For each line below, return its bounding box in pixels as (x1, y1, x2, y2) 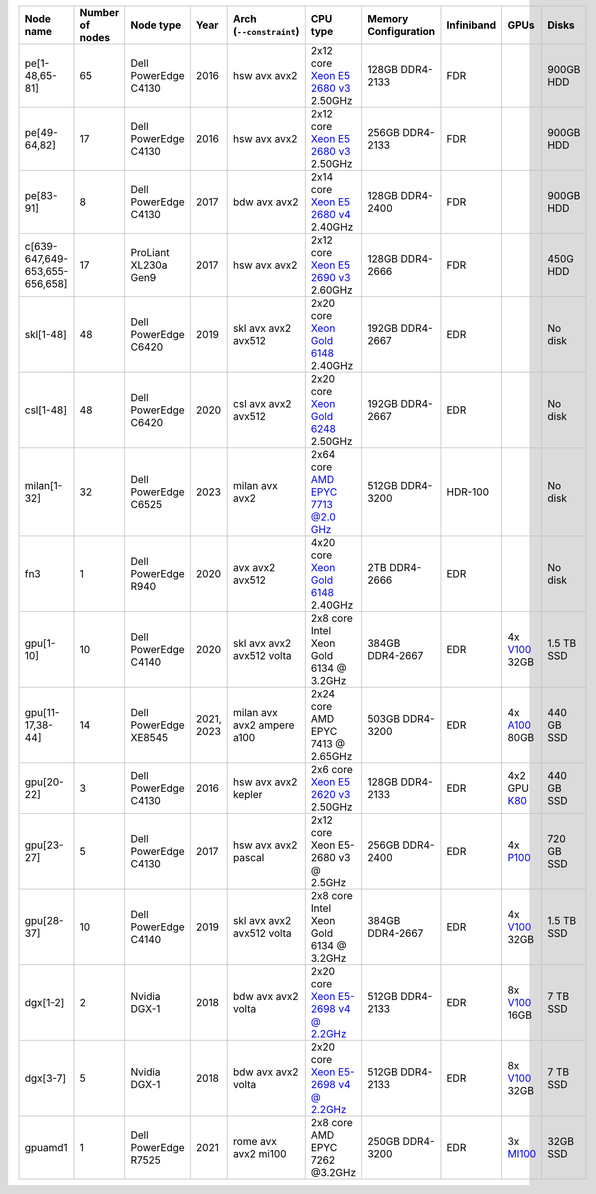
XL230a (130, 258, 168, 272)
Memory (366, 12, 409, 25)
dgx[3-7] (24, 1071, 67, 1085)
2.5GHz (310, 876, 347, 889)
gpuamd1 (24, 1141, 69, 1154)
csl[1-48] (24, 403, 67, 417)
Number (79, 6, 120, 19)
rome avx (233, 1135, 277, 1148)
